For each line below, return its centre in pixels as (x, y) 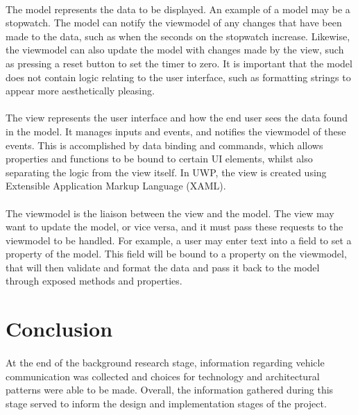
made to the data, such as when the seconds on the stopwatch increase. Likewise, (178, 36)
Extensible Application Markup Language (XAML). (116, 186)
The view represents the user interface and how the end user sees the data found (177, 118)
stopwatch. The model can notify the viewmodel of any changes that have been (174, 23)
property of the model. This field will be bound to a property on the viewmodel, (176, 254)
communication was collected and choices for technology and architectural (163, 376)
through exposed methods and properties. (94, 281)
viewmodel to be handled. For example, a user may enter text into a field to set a (179, 240)
